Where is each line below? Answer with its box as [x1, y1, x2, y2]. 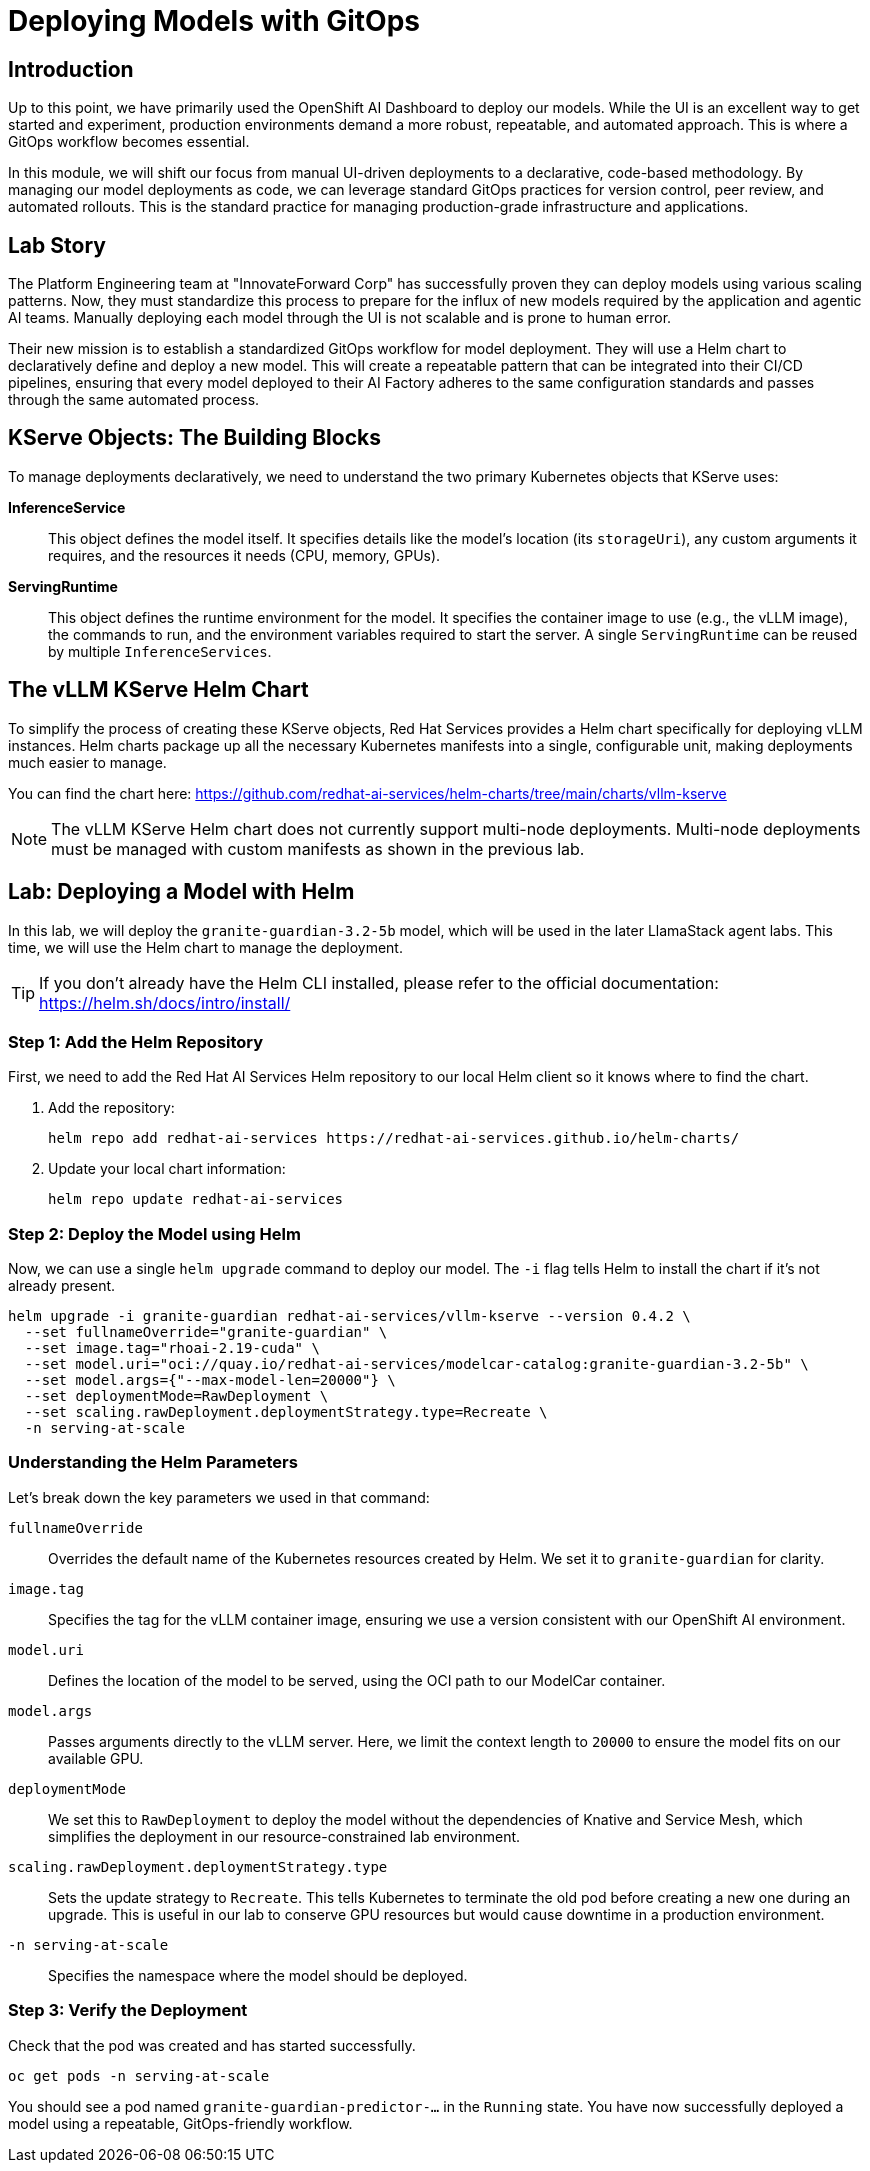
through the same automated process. [8, 391, 260, 409]
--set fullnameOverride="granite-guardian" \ [24, 1324, 388, 1341]
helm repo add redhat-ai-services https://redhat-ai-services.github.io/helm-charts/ [48, 1130, 740, 1147]
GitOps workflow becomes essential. [8, 133, 250, 151]
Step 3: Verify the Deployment [8, 2000, 248, 2021]
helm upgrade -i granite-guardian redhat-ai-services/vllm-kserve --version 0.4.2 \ [8, 1308, 691, 1325]
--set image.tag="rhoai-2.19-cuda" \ [24, 1340, 320, 1357]
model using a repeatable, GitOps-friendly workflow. [8, 2114, 353, 2132]
